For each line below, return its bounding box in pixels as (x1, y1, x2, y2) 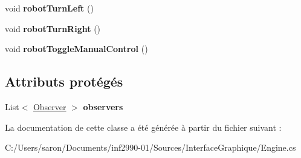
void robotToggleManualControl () (5, 42, 148, 55)
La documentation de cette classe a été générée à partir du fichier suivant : (5, 120, 282, 133)
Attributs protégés (5, 72, 123, 91)
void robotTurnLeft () (5, 2, 94, 14)
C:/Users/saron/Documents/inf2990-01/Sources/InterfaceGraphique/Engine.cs (5, 141, 296, 154)
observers (83, 100, 123, 113)
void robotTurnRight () (5, 22, 101, 35)
